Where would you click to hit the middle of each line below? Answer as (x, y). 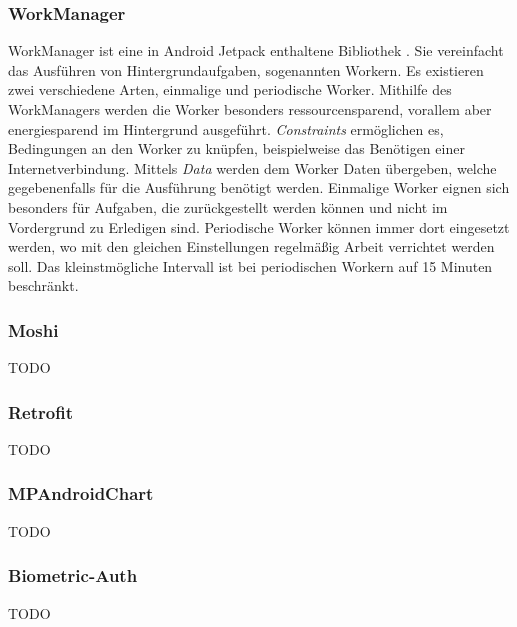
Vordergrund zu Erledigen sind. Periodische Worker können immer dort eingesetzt (259, 226)
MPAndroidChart (81, 493)
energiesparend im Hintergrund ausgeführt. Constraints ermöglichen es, (226, 128)
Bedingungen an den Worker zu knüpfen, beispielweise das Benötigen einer (236, 148)
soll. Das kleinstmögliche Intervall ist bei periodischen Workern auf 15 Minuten (250, 265)
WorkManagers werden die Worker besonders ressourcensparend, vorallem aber (250, 109)
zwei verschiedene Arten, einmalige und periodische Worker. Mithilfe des (230, 89)
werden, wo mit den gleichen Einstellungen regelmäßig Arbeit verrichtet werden (251, 246)
